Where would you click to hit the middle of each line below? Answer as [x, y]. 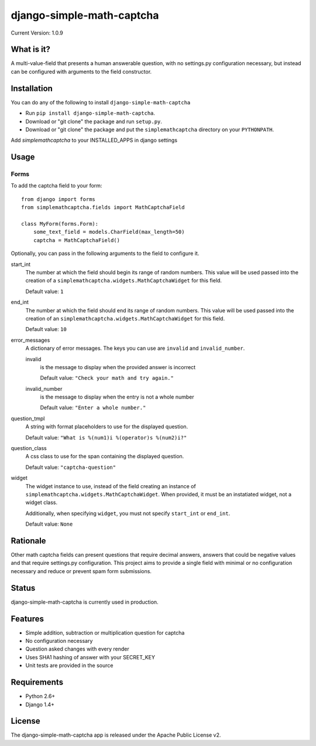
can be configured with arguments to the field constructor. [81, 71]
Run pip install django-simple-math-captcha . [90, 113]
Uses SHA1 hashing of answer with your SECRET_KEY [90, 657]
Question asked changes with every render [77, 649]
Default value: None [49, 524]
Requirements [37, 682]
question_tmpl [28, 418]
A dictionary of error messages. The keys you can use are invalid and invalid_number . [135, 348]
